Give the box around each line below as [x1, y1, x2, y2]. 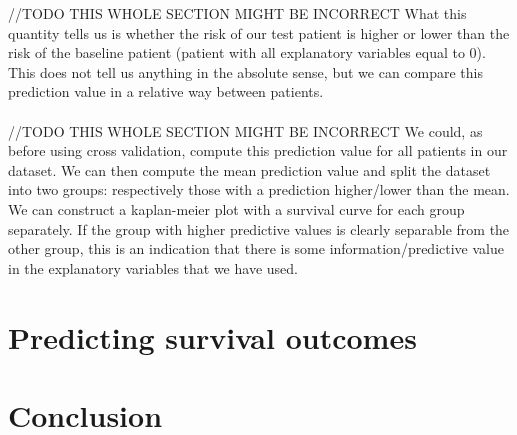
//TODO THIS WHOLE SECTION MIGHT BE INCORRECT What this [8, 3, 467, 23]
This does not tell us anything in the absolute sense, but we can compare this [8, 61, 483, 82]
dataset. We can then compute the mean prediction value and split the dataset [8, 159, 491, 180]
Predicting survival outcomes [8, 316, 417, 357]
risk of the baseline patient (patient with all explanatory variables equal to [8, 42, 465, 63]
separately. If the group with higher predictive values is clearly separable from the [8, 218, 510, 239]
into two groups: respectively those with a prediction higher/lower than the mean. [8, 179, 510, 200]
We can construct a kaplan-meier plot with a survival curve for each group [8, 198, 465, 219]
